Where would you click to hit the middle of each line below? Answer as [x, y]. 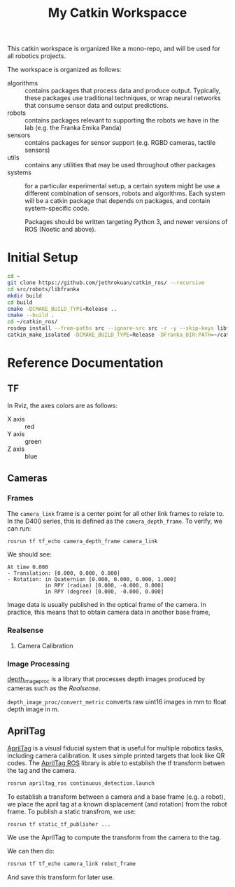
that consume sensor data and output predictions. [97, 106]
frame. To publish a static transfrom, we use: [72, 811]
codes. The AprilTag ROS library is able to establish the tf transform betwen [116, 763]
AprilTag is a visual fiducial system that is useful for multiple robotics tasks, [115, 748]
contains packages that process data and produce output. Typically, [123, 91]
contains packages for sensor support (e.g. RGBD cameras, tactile [120, 143]
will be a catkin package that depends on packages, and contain [117, 201]
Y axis [16, 434]
